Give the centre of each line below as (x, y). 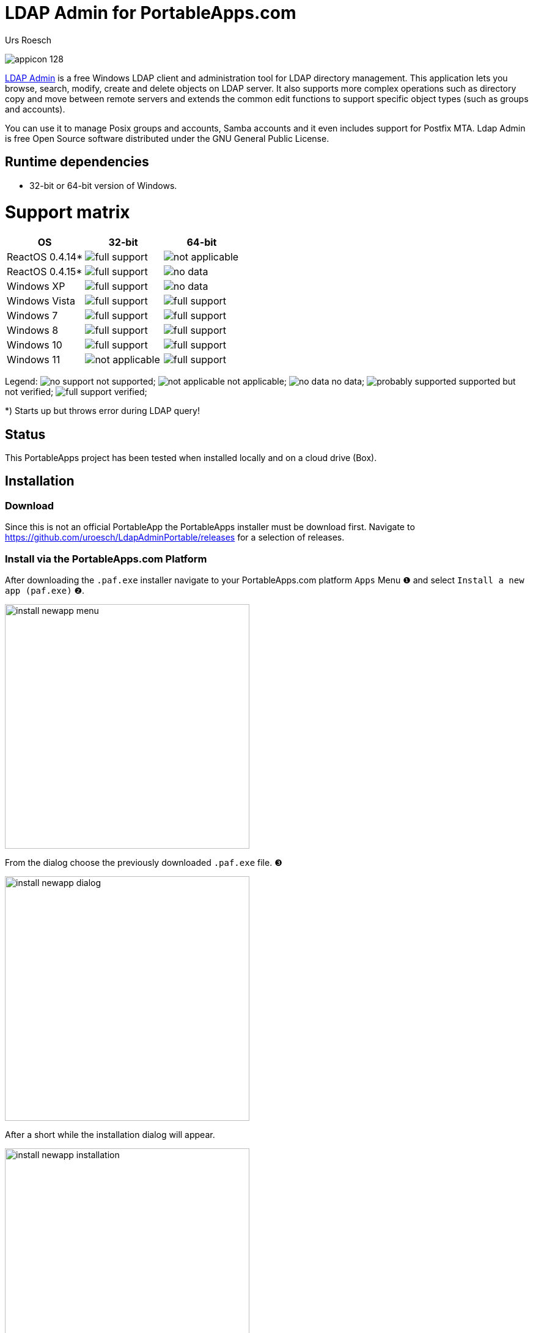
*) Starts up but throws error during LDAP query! (102, 411)
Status (25, 434)
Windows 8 (33, 330)
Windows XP (36, 286)
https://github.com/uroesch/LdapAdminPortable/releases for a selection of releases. (175, 537)
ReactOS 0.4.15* (45, 272)
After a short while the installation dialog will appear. (110, 1134)
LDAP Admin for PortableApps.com (151, 13)
